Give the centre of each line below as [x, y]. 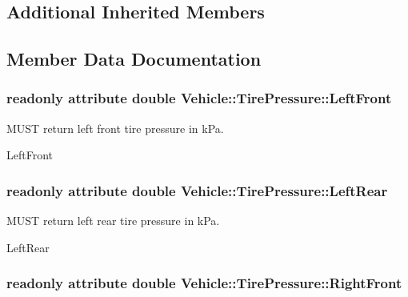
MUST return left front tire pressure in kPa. [115, 128]
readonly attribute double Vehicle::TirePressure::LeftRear [197, 190]
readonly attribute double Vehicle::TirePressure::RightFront [204, 283]
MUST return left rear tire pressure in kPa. [113, 221]
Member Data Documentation [134, 59]
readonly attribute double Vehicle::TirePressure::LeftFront [199, 98]
